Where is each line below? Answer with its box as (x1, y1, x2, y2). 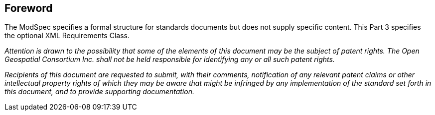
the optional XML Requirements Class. (4, 31, 130, 40)
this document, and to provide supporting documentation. (4, 87, 194, 96)
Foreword (4, 2, 53, 14)
